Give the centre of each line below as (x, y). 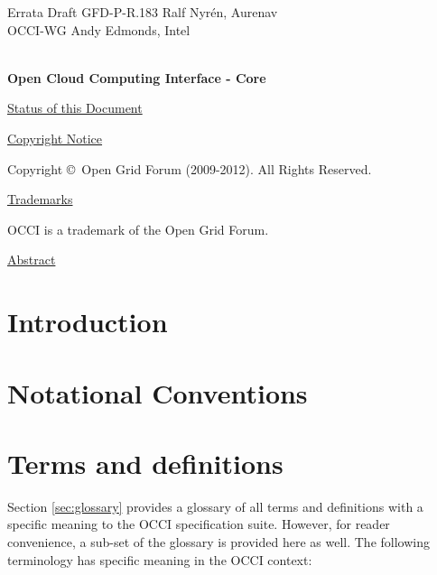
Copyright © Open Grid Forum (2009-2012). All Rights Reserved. (190, 168)
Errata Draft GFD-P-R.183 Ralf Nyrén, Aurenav (143, 12)
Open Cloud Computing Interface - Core (137, 77)
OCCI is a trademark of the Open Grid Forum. (138, 229)
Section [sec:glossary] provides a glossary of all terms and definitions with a (215, 506)
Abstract (32, 260)
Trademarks (40, 199)
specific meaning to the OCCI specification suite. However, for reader (199, 524)
